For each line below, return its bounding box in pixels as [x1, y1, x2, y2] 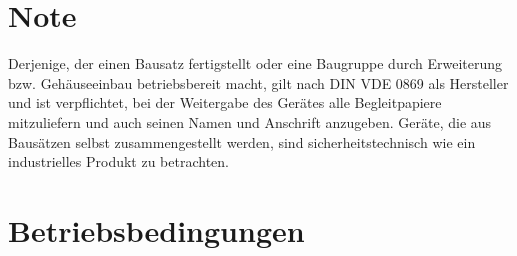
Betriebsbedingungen [8, 209, 305, 250]
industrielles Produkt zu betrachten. [8, 151, 230, 172]
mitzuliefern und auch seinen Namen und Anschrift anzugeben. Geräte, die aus [8, 111, 492, 132]
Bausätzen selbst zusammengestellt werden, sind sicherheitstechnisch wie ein [8, 131, 476, 152]
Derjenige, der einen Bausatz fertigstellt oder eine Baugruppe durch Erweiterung [8, 53, 502, 74]
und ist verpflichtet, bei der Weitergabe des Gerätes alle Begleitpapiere [8, 92, 442, 113]
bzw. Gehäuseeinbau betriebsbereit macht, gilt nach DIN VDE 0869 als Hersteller [8, 72, 509, 93]
